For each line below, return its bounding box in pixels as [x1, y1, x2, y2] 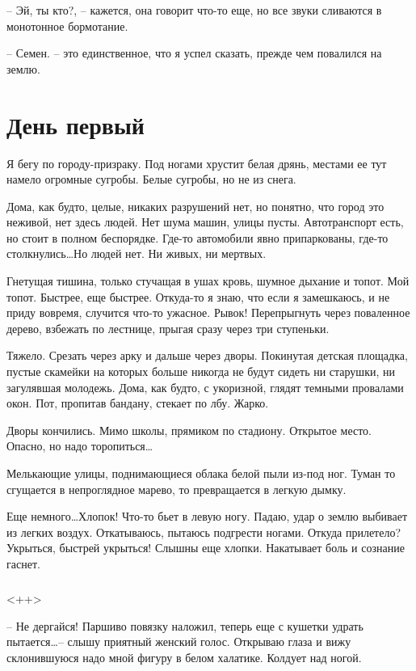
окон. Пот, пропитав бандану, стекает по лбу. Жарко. [6, 395, 269, 411]
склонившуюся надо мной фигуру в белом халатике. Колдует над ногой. [6, 648, 362, 665]
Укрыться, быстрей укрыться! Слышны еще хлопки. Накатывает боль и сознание [6, 539, 405, 556]
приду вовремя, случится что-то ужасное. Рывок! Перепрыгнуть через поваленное [6, 304, 410, 321]
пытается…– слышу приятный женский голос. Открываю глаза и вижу [6, 633, 351, 650]
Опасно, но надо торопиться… [6, 437, 153, 454]
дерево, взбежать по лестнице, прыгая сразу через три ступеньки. [6, 319, 330, 336]
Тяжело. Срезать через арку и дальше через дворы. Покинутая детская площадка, [6, 347, 408, 364]
